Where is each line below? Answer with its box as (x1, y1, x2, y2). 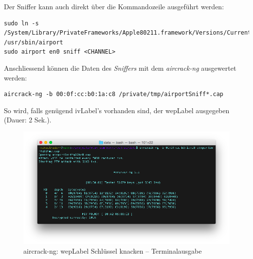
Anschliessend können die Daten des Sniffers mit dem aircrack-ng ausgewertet (4, 62, 236, 73)
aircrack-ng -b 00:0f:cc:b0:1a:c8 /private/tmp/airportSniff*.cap (4, 91, 224, 98)
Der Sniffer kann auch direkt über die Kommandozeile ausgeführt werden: (4, 1, 224, 11)
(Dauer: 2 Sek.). (4, 115, 52, 125)
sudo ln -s (4, 20, 39, 27)
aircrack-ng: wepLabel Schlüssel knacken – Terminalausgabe (23, 245, 202, 256)
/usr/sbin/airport (4, 39, 63, 46)
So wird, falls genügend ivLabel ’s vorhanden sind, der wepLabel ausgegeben (4, 105, 230, 115)
